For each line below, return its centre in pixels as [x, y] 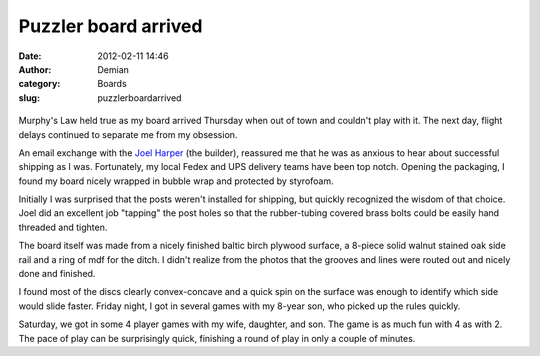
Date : [30, 56]
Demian [113, 69]
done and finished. [57, 274]
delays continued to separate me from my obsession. [128, 134]
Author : [35, 69]
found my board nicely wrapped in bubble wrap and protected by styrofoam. [176, 181]
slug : [29, 97]
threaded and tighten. [63, 227]
